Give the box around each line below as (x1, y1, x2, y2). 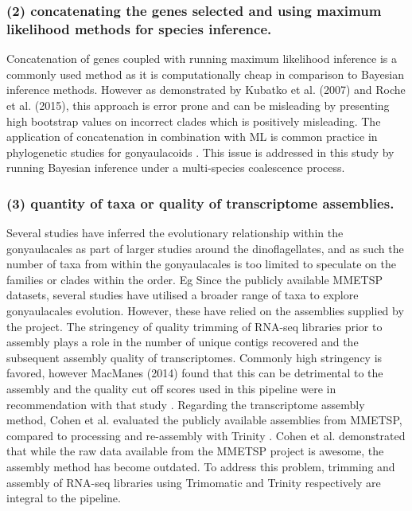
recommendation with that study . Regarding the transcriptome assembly (6, 396, 365, 412)
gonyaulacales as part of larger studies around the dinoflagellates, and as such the (6, 240, 404, 256)
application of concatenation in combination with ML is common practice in (6, 128, 378, 145)
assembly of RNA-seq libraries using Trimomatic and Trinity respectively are (6, 474, 381, 490)
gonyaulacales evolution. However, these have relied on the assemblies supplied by (6, 302, 404, 319)
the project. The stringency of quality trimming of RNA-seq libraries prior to (6, 318, 383, 334)
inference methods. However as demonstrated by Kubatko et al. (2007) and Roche (6, 81, 406, 98)
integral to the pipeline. (6, 490, 121, 506)
